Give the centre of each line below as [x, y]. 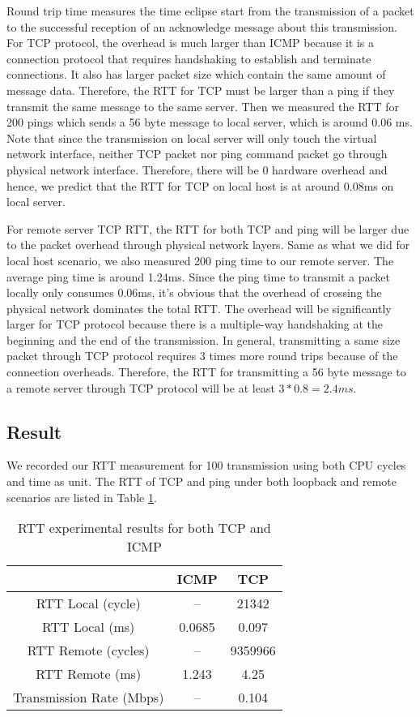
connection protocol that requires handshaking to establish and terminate [189, 58]
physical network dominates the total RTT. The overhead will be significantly [199, 308]
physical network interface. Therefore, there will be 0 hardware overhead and [197, 169]
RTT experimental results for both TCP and [144, 528]
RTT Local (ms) [89, 627]
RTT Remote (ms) [89, 674]
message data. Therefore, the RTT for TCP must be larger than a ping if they [201, 90]
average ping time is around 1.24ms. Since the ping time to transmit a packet [198, 276]
